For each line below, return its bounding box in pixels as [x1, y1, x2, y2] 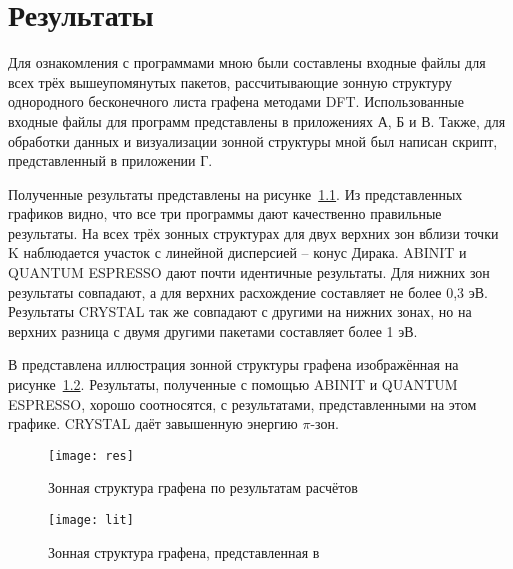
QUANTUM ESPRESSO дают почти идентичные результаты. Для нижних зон [8, 262, 490, 283]
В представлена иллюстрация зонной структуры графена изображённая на [8, 354, 459, 375]
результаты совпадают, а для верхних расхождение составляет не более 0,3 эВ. [8, 281, 488, 302]
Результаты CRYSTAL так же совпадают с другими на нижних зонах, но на [8, 301, 472, 322]
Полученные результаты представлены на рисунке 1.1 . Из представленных [8, 183, 463, 204]
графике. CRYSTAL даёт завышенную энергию [8, 413, 298, 434]
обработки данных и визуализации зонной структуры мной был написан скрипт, [8, 130, 498, 151]
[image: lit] [48, 513, 134, 528]
